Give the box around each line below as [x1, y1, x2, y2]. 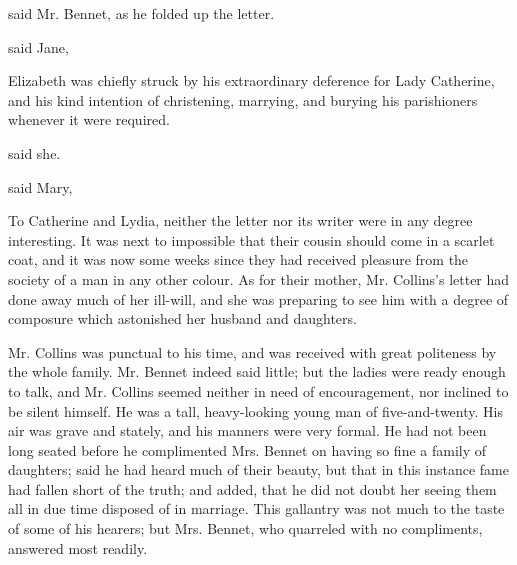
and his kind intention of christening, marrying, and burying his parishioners [8, 89, 478, 110]
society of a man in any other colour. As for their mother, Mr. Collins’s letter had [8, 268, 510, 289]
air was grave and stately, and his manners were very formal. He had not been [8, 420, 487, 441]
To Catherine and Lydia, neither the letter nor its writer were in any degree [8, 210, 473, 231]
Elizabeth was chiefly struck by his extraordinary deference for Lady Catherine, [8, 70, 495, 91]
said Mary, [8, 176, 73, 197]
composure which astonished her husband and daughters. [8, 308, 357, 329]
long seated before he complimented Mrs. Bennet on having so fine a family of [8, 439, 487, 460]
